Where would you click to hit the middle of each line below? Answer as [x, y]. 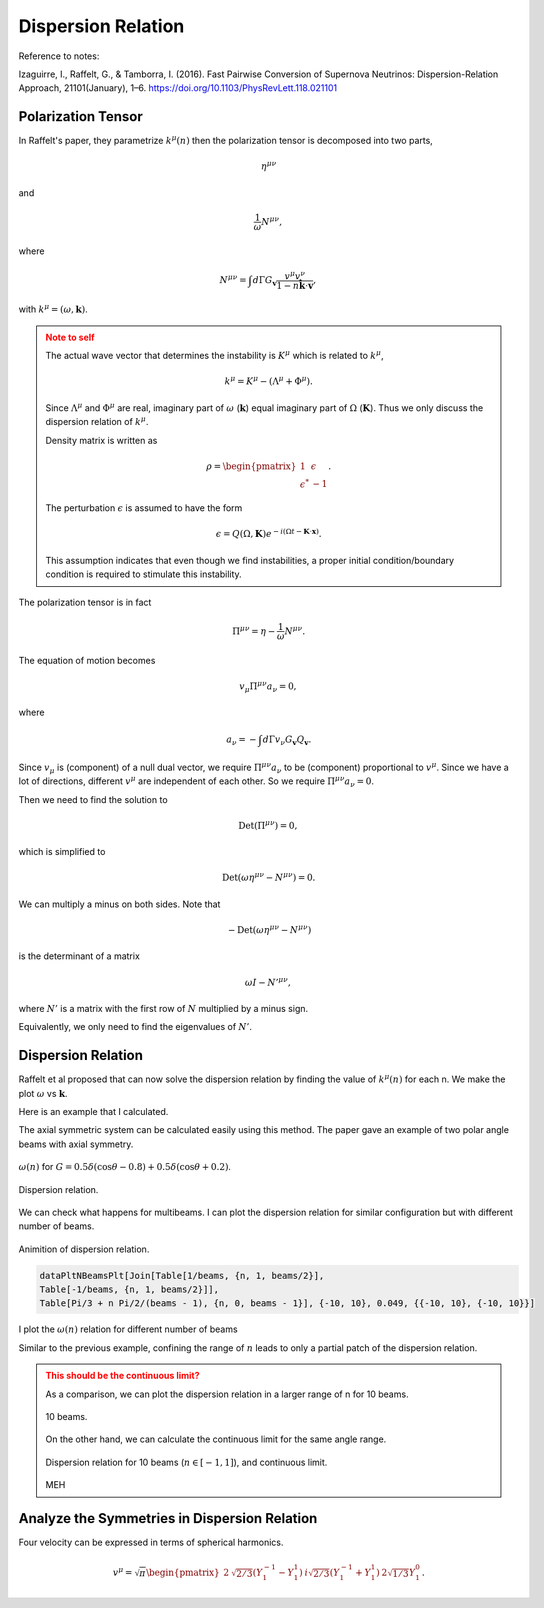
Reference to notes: [59, 56]
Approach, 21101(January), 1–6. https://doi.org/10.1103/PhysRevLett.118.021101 [178, 88]
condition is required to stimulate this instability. [143, 574]
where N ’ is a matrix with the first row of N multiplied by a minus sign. [163, 1008]
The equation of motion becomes [87, 660]
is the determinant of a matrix [79, 956]
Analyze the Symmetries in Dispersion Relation [168, 1518]
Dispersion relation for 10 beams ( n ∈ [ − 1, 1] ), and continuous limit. [186, 1462]
